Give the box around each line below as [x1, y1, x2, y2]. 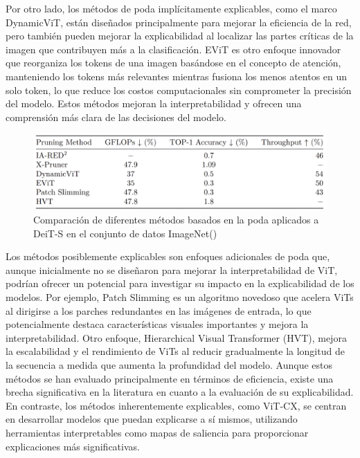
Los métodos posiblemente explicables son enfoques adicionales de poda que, [6, 249, 330, 264]
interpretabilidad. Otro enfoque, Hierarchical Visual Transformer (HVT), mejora [6, 330, 347, 345]
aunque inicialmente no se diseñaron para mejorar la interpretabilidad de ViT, [6, 262, 338, 277]
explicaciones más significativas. [6, 439, 140, 453]
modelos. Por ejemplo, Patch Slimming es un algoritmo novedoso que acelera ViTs [6, 290, 354, 304]
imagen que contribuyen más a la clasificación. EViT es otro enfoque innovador [6, 42, 341, 56]
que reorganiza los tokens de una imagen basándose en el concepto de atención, [6, 55, 341, 70]
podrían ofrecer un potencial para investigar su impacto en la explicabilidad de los [6, 276, 354, 291]
